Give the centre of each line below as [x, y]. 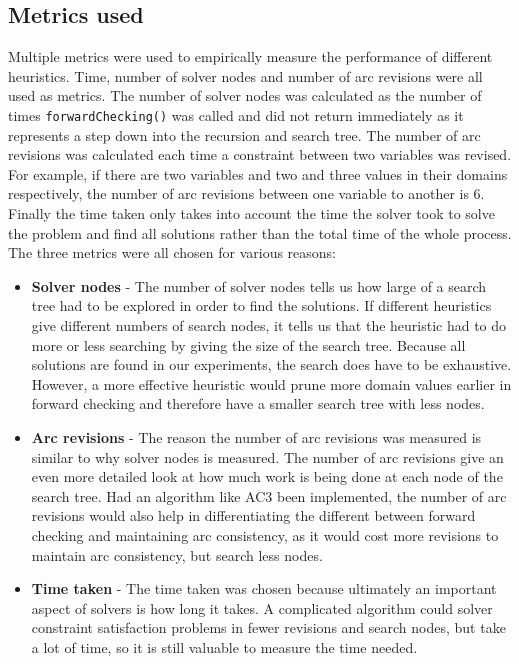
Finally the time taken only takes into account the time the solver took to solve [251, 213]
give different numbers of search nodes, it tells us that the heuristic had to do [269, 324]
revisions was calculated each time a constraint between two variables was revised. [260, 154]
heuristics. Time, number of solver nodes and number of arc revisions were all [245, 75]
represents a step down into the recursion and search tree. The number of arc [244, 134]
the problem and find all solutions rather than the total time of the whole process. [260, 232]
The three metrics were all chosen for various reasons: [172, 252]
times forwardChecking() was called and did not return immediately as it [236, 114]
